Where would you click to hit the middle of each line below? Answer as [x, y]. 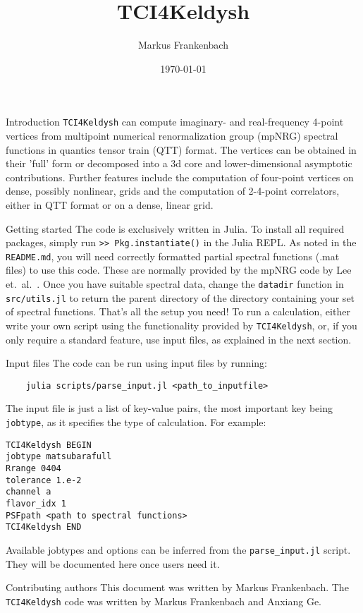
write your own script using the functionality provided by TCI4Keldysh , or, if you [181, 325]
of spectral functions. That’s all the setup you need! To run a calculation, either [178, 311]
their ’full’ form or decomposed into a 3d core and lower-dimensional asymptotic [179, 163]
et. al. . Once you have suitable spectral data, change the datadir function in [175, 284]
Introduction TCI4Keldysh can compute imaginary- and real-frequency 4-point [175, 122]
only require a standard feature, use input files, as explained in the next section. [179, 339]
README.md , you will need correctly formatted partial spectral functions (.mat [173, 256]
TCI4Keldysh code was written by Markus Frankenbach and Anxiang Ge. [164, 601]
